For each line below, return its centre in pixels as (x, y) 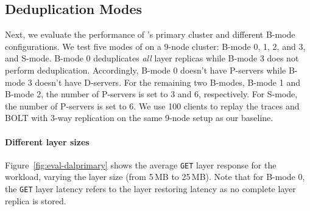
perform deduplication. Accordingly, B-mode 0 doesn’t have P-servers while (146, 70)
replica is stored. (36, 200)
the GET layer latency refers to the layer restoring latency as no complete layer (150, 189)
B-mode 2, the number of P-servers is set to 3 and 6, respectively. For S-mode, (151, 94)
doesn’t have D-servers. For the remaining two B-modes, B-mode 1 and (167, 82)
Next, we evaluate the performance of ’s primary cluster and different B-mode (150, 34)
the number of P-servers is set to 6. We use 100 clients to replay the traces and (152, 105)
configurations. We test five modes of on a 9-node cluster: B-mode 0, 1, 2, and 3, (155, 46)
